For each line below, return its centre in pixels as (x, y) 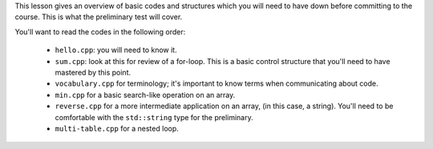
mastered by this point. (93, 72)
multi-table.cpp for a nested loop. (117, 128)
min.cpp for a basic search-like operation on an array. (145, 95)
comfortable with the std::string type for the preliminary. (154, 117)
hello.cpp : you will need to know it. (116, 50)
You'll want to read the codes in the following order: (100, 31)
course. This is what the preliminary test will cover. (99, 17)
